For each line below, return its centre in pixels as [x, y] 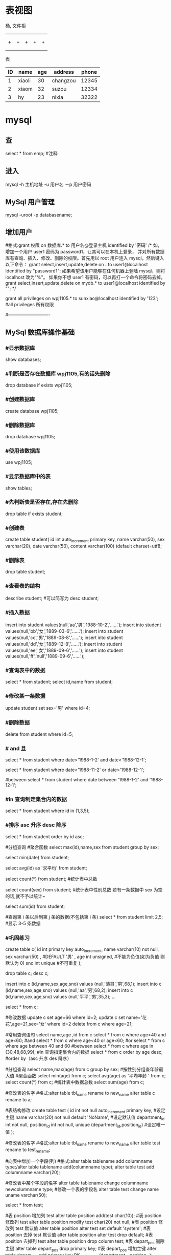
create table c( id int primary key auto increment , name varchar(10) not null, [82, 950]
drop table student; [26, 572]
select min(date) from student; [37, 857]
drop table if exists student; [34, 514]
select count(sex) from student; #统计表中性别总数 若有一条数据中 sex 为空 [84, 889]
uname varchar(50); [26, 1195]
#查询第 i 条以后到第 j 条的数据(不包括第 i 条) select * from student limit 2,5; [84, 917]
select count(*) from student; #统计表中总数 [51, 879]
